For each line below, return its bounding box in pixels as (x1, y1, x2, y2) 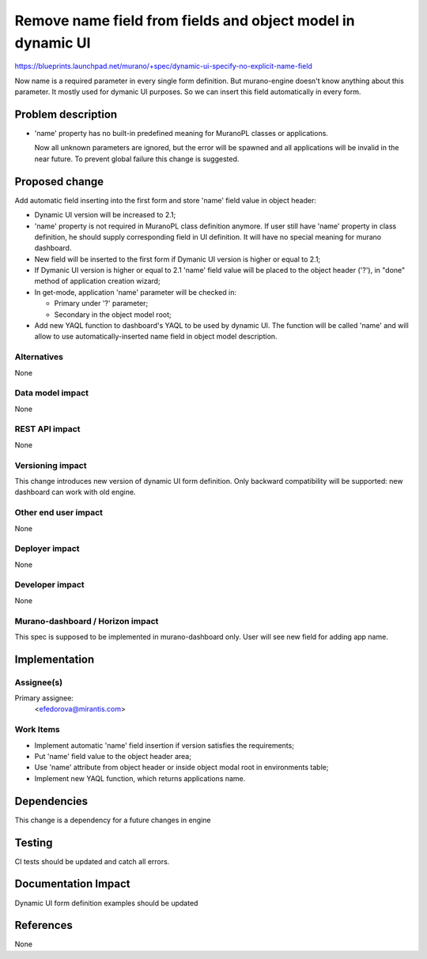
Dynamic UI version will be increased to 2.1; (34, 210, 176, 220)
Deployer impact (14, 543, 80, 554)
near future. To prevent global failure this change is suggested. (34, 154, 240, 164)
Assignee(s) (14, 677, 63, 688)
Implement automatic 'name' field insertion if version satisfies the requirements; (34, 740, 294, 750)
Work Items (14, 724, 60, 735)
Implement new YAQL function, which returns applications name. (34, 773, 246, 783)
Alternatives (14, 352, 63, 363)
